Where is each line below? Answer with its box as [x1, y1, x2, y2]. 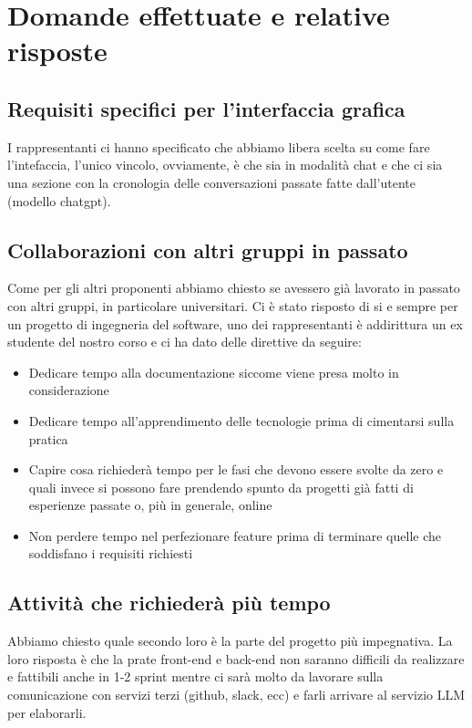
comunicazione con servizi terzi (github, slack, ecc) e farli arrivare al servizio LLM [7, 685, 466, 704]
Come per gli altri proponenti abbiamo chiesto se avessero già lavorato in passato [7, 278, 460, 297]
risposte [7, 32, 108, 69]
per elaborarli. [7, 702, 87, 722]
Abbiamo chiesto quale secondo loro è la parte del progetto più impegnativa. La [7, 631, 453, 650]
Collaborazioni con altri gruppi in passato [7, 235, 408, 264]
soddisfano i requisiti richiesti [28, 544, 193, 563]
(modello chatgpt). [7, 191, 111, 210]
